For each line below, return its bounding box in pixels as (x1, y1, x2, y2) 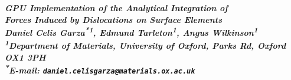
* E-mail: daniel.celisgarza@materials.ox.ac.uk (5, 62, 195, 76)
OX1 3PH (5, 51, 46, 63)
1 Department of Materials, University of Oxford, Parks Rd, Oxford (5, 38, 286, 52)
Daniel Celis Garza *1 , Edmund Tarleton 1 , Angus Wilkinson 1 (5, 25, 258, 38)
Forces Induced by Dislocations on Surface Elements (5, 13, 223, 25)
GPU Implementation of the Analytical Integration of (5, 2, 228, 14)
